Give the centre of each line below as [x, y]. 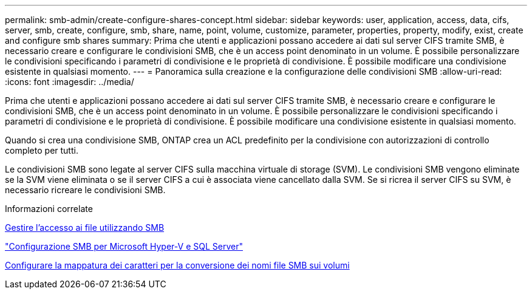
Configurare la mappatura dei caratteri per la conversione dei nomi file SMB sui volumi [177, 265]
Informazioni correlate [49, 209]
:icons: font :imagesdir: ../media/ [70, 82]
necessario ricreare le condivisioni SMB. [85, 190]
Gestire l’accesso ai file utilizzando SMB [85, 227]
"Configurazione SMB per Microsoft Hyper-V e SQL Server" [124, 246]
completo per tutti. [42, 150]
